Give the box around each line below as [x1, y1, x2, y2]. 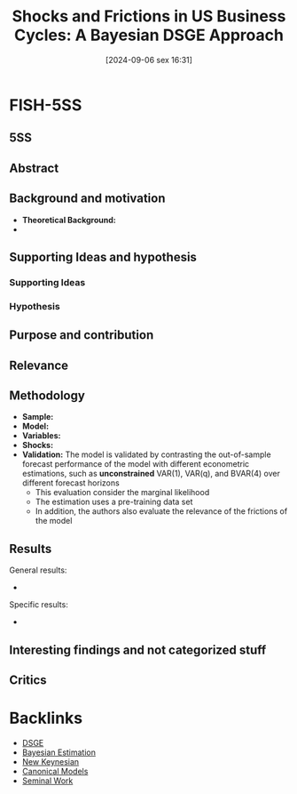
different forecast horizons [21, 477, 120, 488]
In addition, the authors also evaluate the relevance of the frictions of [35, 506, 288, 517]
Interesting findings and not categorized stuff [9, 642, 267, 657]
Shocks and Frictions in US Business [12, 6, 286, 27]
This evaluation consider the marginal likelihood [35, 487, 210, 498]
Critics [9, 672, 47, 687]
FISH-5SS [9, 95, 82, 115]
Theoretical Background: [21, 214, 117, 225]
